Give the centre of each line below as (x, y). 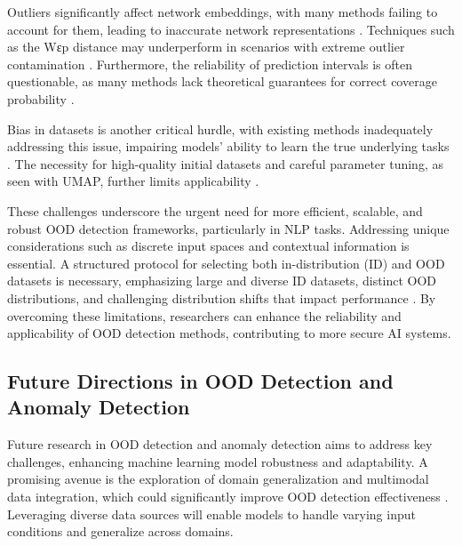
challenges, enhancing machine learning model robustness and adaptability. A (218, 461)
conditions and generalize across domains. (120, 531)
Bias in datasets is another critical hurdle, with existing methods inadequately (220, 128)
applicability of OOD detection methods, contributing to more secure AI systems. (229, 333)
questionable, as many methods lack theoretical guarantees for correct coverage (222, 81)
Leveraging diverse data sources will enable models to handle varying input (211, 514)
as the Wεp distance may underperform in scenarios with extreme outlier (206, 47)
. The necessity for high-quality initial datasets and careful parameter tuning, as (225, 163)
